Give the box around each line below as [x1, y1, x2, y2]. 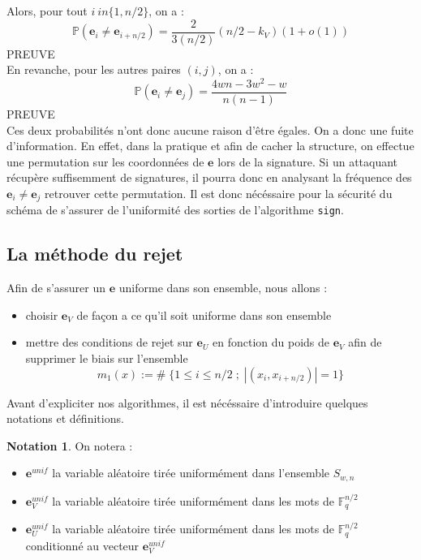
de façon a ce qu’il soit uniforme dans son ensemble [76, 306, 332, 323]
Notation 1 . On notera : [6, 437, 133, 454]
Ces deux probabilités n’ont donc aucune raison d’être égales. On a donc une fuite [6, 121, 414, 138]
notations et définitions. [6, 410, 124, 427]
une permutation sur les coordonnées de [6, 153, 204, 170]
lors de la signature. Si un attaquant [217, 153, 398, 170]
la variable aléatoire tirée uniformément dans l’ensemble [52, 464, 330, 481]
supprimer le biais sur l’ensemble [25, 350, 188, 367]
